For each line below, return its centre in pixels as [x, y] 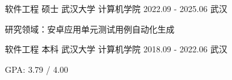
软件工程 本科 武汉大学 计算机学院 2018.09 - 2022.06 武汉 [116, 49]
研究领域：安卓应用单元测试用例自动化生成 [90, 29]
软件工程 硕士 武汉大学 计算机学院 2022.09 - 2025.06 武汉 [116, 8]
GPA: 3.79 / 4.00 [37, 69]
